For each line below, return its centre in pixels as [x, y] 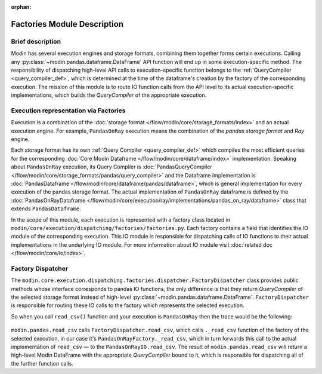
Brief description [36, 41]
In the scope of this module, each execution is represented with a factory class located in [121, 220]
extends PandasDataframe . [46, 209]
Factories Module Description [67, 24]
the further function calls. [42, 363]
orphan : [21, 7]
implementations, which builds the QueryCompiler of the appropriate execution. [109, 95]
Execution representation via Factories [68, 111]
